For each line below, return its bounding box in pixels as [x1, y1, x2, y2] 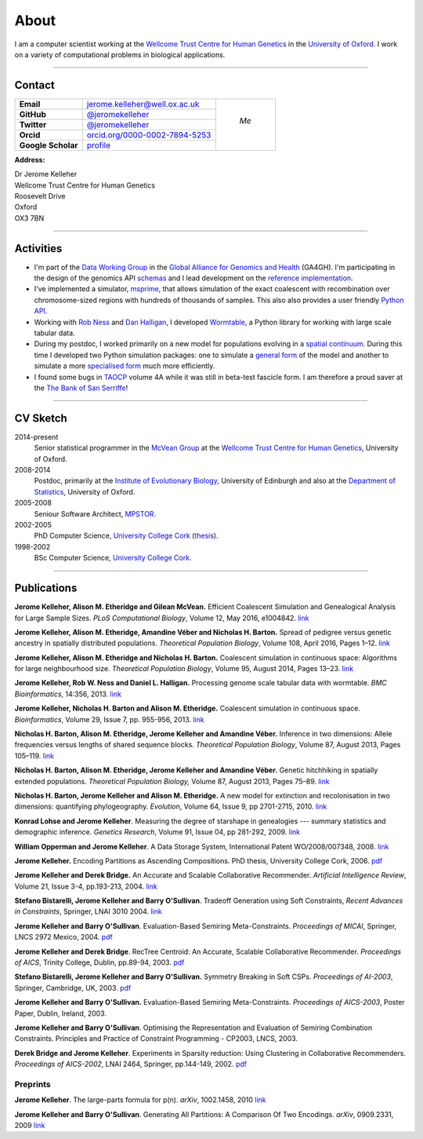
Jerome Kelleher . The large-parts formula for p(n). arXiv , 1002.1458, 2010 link [14, 1095, 266, 1104]
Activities [14, 242, 63, 255]
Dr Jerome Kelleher [14, 170, 78, 179]
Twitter [19, 119, 47, 130]
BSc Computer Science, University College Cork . [34, 553, 192, 563]
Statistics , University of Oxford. [34, 487, 136, 496]
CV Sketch [14, 411, 68, 425]
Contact [14, 78, 55, 92]
